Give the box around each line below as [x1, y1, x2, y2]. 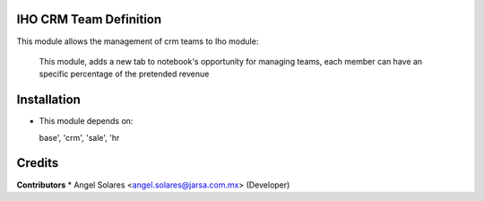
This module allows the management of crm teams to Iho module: [16, 36, 259, 47]
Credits [16, 155, 59, 170]
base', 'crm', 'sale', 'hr [39, 132, 120, 143]
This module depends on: [39, 116, 134, 127]
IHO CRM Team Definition [16, 12, 162, 27]
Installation [16, 92, 81, 108]
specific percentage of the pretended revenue [39, 68, 210, 80]
